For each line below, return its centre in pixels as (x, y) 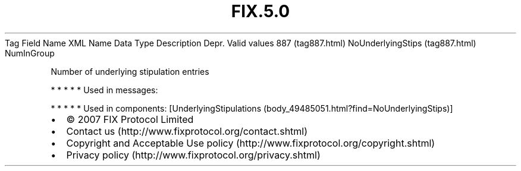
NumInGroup (30, 53)
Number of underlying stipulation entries (130, 71)
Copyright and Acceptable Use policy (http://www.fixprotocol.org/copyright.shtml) (251, 143)
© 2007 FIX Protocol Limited (130, 119)
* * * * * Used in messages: (104, 90)
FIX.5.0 (260, 11)
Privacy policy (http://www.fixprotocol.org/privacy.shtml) (193, 155)
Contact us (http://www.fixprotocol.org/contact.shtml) (187, 131)
